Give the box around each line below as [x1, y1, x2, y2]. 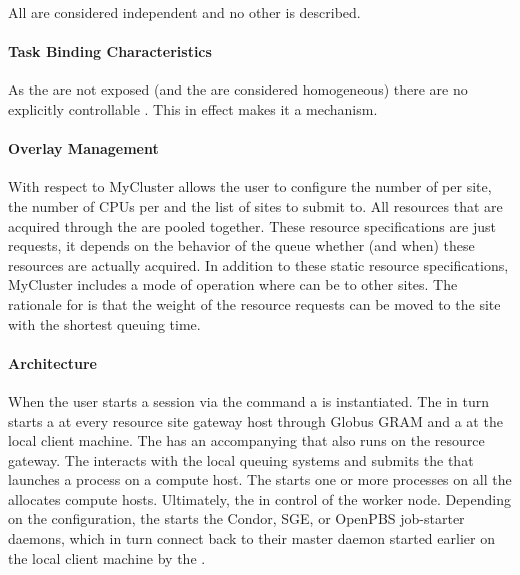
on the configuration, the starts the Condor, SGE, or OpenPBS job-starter [8, 508, 465, 529]
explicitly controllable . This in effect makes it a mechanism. [8, 98, 378, 119]
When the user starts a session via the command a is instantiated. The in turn [8, 390, 489, 411]
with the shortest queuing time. [8, 313, 201, 334]
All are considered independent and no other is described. [8, 2, 361, 22]
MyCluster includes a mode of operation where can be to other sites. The [8, 274, 458, 295]
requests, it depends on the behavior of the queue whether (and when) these [8, 235, 475, 256]
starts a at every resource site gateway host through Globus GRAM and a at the [8, 410, 503, 431]
